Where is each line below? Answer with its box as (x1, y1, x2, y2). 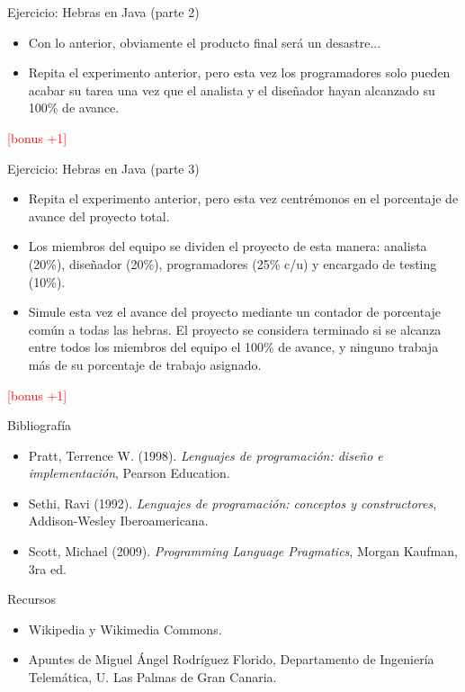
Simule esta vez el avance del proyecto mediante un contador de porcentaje (28, 302, 442, 321)
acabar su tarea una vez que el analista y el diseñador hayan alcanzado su (28, 80, 435, 99)
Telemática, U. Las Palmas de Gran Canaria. (28, 668, 277, 687)
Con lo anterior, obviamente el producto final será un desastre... (28, 32, 381, 51)
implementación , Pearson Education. (28, 463, 230, 482)
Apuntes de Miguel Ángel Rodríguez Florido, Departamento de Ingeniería (28, 650, 434, 669)
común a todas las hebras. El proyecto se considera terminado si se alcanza (28, 319, 442, 338)
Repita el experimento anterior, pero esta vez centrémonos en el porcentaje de (28, 189, 459, 208)
